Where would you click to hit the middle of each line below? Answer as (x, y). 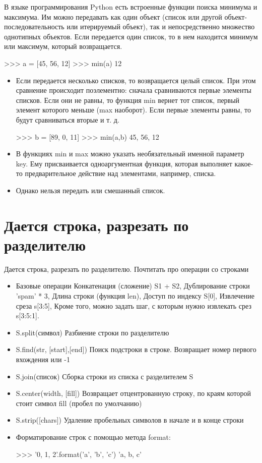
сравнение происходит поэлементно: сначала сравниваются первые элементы (134, 90)
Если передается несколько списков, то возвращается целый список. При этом (136, 80)
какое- (244, 163)
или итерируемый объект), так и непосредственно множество (161, 26)
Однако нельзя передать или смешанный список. (90, 190)
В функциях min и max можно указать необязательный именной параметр (130, 154)
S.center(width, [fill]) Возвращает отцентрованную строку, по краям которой (133, 393)
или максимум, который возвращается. (63, 46)
